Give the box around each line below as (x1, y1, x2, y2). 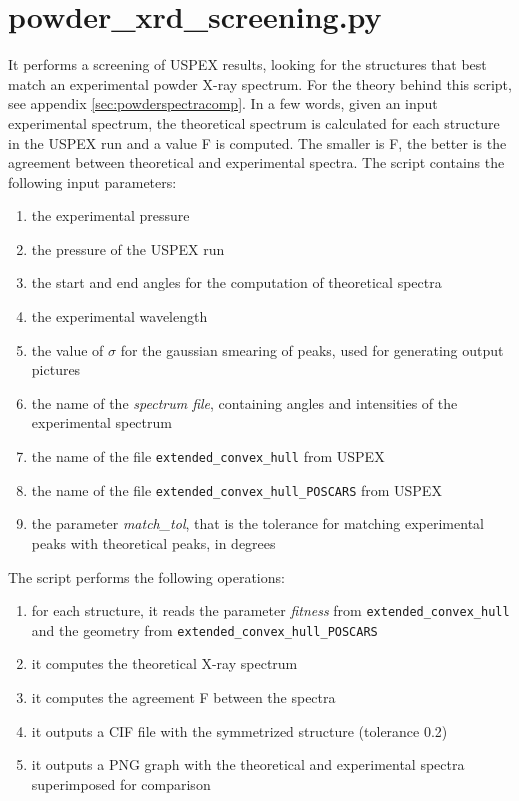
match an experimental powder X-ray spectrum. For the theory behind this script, (8, 73, 512, 94)
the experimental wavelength (31, 306, 208, 327)
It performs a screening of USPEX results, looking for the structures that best (8, 54, 487, 75)
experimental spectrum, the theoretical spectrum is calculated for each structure (8, 112, 500, 133)
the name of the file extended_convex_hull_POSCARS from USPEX (31, 479, 442, 500)
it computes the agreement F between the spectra (31, 687, 336, 708)
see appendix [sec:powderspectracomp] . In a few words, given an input (8, 93, 438, 114)
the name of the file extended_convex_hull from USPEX (31, 446, 385, 467)
